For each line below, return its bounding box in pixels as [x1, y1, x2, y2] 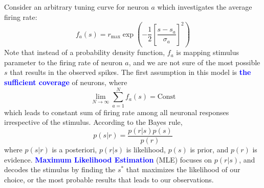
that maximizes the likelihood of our [126, 164, 240, 175]
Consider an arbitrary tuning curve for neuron [4, 2, 149, 12]
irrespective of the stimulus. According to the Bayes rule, [4, 117, 183, 127]
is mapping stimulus [176, 47, 239, 58]
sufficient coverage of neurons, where [4, 77, 127, 88]
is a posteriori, [52, 144, 97, 154]
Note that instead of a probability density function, [4, 47, 165, 58]
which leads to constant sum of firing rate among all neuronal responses [4, 106, 229, 117]
